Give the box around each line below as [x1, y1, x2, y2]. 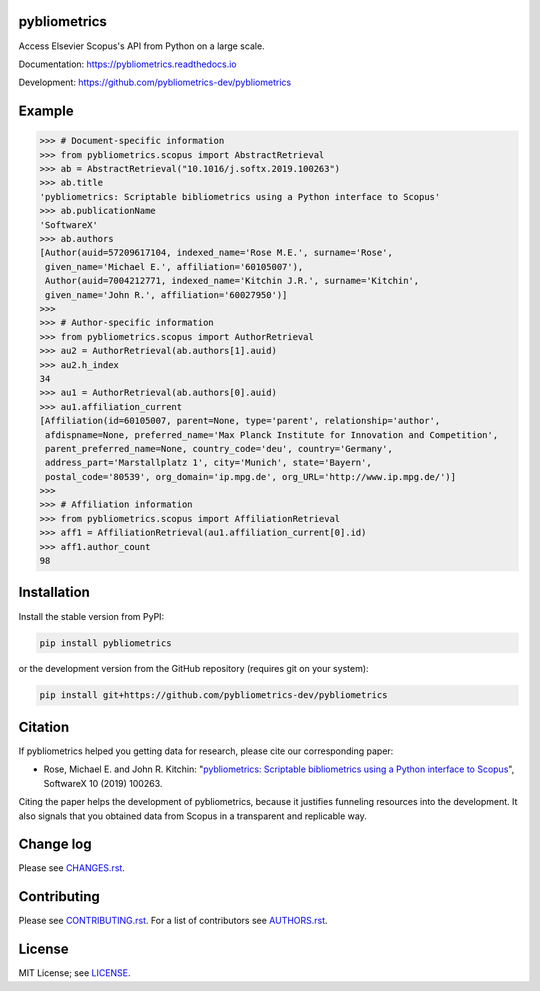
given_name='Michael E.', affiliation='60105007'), [45, 261, 304, 272]
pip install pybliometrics [39, 637, 172, 649]
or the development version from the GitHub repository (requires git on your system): [18, 663, 369, 675]
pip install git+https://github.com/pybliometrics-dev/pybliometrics [39, 690, 388, 701]
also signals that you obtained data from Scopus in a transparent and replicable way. [18, 810, 367, 822]
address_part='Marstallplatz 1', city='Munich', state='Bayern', [45, 457, 372, 469]
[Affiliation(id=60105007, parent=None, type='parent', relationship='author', [39, 415, 441, 427]
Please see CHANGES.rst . [18, 862, 125, 874]
